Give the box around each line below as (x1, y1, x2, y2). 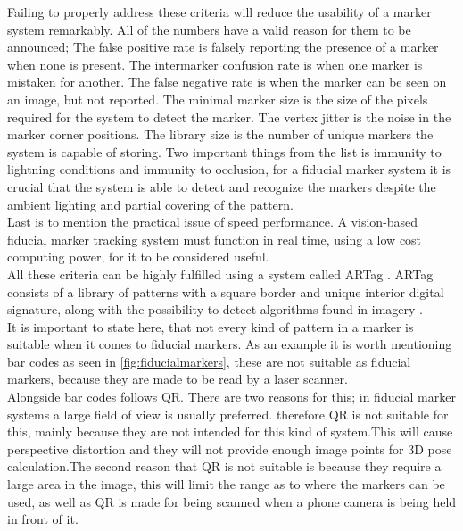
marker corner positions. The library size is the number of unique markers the (7, 125, 434, 144)
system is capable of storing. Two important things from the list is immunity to (7, 142, 442, 161)
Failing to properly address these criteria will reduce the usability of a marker (7, 3, 432, 21)
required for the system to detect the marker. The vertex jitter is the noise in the (7, 107, 451, 126)
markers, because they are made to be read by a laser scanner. (7, 369, 348, 388)
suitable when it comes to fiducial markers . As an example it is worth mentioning (7, 335, 452, 353)
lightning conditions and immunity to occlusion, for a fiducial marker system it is (7, 160, 451, 178)
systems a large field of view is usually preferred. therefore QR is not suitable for (7, 404, 449, 423)
